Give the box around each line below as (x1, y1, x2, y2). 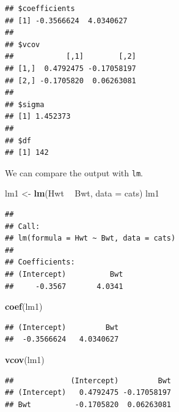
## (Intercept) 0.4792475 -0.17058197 (5, 388, 172, 397)
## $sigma (5, 100, 45, 109)
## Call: (5, 222, 40, 231)
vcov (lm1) (5, 353, 45, 365)
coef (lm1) (5, 300, 43, 313)
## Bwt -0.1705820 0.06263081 (5, 400, 172, 409)
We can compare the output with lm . (5, 166, 143, 179)
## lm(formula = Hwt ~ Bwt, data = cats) (5, 234, 176, 243)
